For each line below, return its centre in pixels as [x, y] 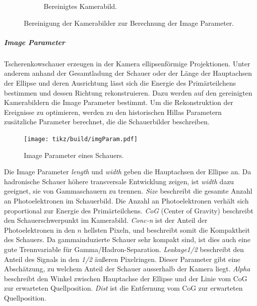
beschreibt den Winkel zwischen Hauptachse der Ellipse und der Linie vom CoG [126, 278]
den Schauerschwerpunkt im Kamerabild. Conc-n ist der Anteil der [106, 220]
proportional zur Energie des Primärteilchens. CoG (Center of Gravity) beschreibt [129, 210]
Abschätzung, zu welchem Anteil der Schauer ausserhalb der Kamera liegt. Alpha [127, 269]
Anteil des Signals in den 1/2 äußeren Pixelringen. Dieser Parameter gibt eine [122, 259]
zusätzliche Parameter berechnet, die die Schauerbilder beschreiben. [107, 122]
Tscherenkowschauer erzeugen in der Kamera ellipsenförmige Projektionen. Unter [127, 63]
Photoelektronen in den [40, 229]
